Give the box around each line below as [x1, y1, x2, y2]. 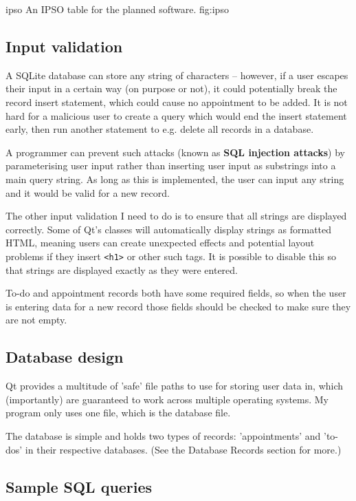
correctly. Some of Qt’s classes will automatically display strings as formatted [5, 222, 332, 236]
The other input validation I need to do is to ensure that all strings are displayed [5, 209, 347, 223]
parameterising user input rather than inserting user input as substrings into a [5, 158, 336, 173]
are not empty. [5, 312, 67, 327]
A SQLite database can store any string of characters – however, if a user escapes [5, 67, 348, 82]
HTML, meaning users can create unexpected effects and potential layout [5, 235, 315, 250]
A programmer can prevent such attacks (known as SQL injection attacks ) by [5, 145, 345, 159]
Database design [5, 346, 124, 367]
